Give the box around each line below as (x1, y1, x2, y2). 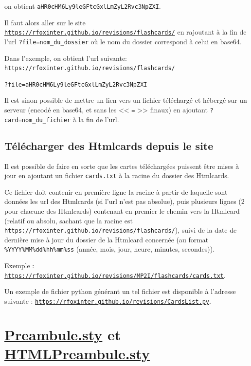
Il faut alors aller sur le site (4, 17, 86, 27)
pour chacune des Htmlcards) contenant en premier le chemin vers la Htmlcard (4, 206, 240, 216)
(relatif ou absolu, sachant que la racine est (4, 215, 133, 225)
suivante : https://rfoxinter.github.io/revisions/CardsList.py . (4, 295, 211, 306)
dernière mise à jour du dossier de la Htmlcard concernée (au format (4, 234, 209, 244)
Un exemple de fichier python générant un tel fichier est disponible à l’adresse (4, 286, 236, 296)
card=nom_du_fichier (4, 116, 71, 124)
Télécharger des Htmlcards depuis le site (4, 138, 214, 153)
